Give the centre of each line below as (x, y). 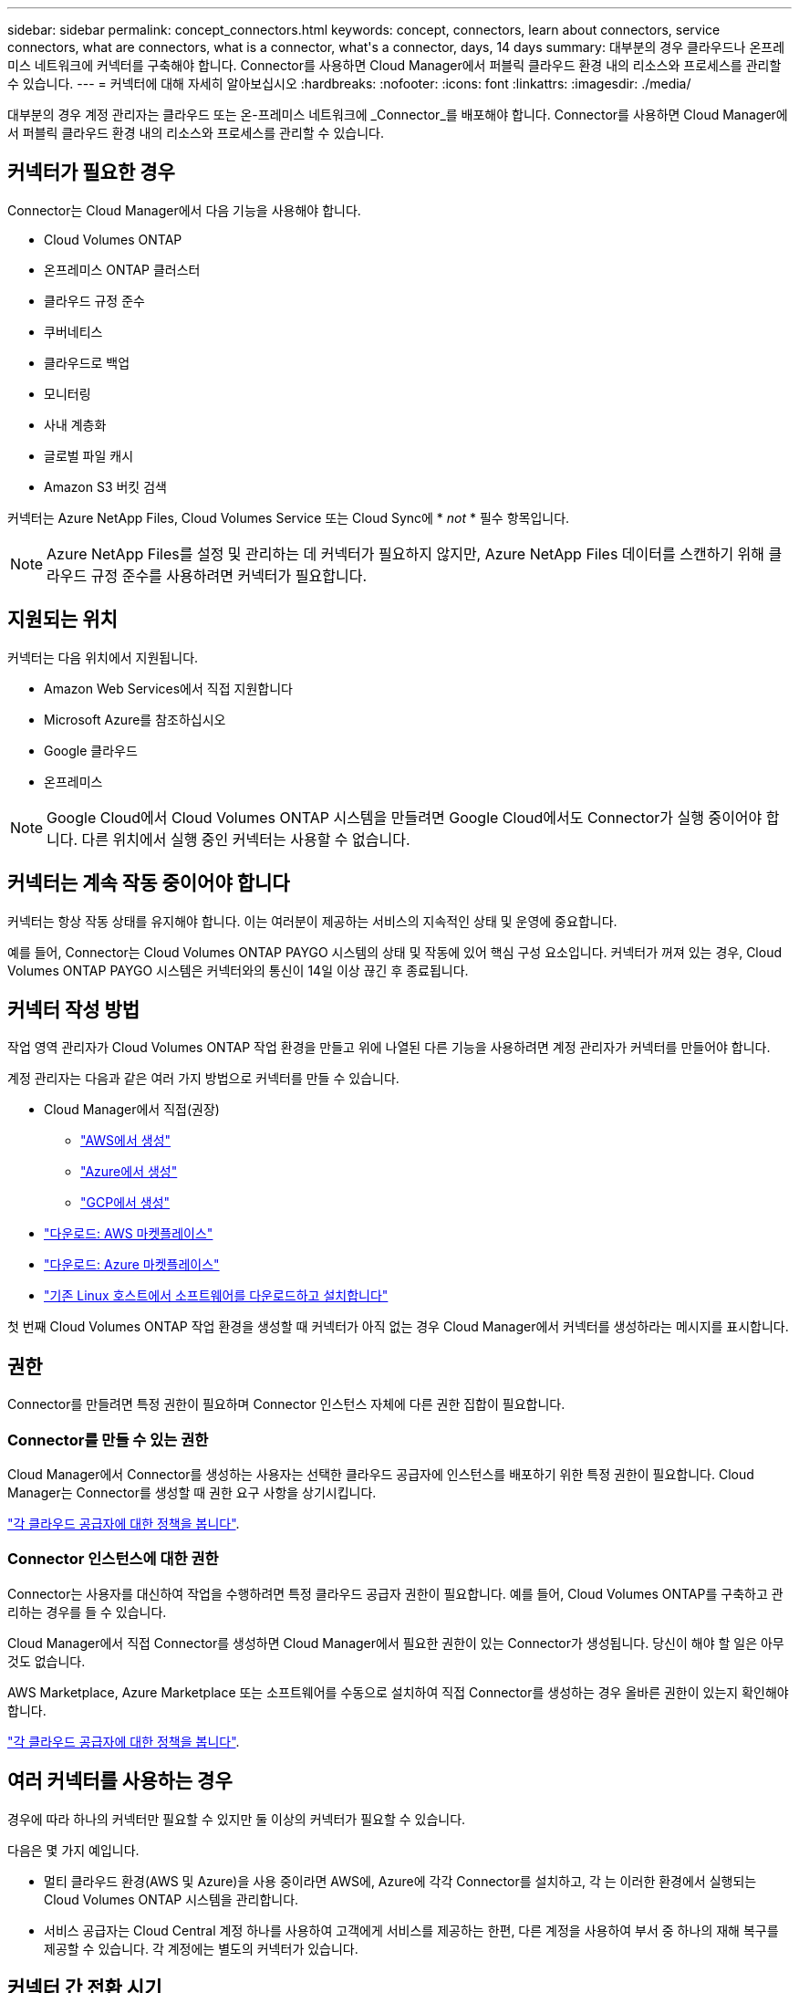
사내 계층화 (75, 424)
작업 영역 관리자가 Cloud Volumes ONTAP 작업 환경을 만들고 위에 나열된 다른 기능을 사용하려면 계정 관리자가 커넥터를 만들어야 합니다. (389, 1048)
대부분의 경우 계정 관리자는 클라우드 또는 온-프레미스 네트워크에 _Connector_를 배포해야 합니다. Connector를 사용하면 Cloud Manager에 (398, 115)
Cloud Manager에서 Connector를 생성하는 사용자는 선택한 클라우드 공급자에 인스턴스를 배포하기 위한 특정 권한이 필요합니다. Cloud (381, 1474)
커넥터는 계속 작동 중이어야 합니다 (149, 883)
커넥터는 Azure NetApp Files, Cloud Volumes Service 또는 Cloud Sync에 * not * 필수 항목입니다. (289, 517)
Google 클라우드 (91, 750)
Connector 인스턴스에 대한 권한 (113, 1559)
